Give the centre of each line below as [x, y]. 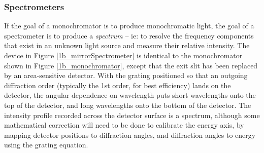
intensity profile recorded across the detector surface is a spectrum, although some [132, 115]
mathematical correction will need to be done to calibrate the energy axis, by [124, 125]
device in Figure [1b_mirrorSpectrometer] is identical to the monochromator [123, 55]
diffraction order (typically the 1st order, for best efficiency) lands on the [118, 85]
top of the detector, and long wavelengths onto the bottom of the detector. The [128, 105]
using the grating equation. [46, 145]
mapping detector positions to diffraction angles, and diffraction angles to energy [130, 135]
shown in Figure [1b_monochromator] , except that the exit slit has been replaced [131, 65]
